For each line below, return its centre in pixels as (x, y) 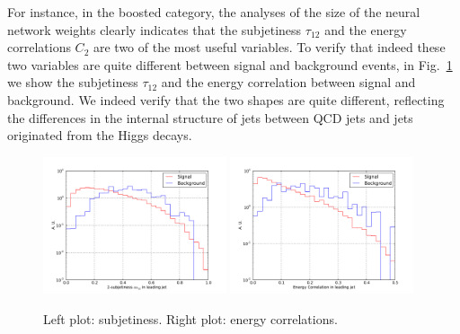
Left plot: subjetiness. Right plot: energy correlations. (190, 318)
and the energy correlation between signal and (288, 82)
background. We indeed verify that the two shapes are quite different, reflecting (226, 99)
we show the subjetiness (73, 82)
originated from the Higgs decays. (100, 135)
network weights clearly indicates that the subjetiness (155, 29)
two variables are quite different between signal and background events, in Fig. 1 (230, 64)
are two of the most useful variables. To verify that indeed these (269, 47)
